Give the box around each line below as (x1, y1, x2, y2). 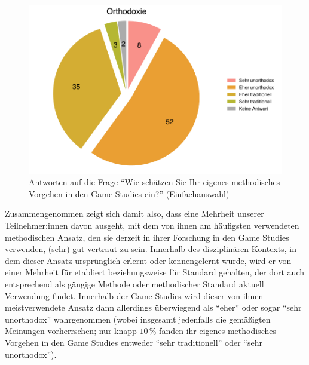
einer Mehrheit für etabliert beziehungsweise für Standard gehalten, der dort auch (5, 266, 305, 278)
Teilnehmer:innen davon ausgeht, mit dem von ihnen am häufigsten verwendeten (5, 219, 299, 232)
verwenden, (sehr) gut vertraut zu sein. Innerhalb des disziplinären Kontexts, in (5, 243, 296, 255)
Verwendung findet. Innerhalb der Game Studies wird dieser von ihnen (5, 289, 264, 302)
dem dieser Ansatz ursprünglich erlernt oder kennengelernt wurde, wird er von (5, 254, 292, 266)
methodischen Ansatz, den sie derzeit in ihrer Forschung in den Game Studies (5, 231, 289, 243)
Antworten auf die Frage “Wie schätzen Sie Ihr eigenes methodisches (29, 176, 280, 188)
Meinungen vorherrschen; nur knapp (5, 324, 137, 337)
